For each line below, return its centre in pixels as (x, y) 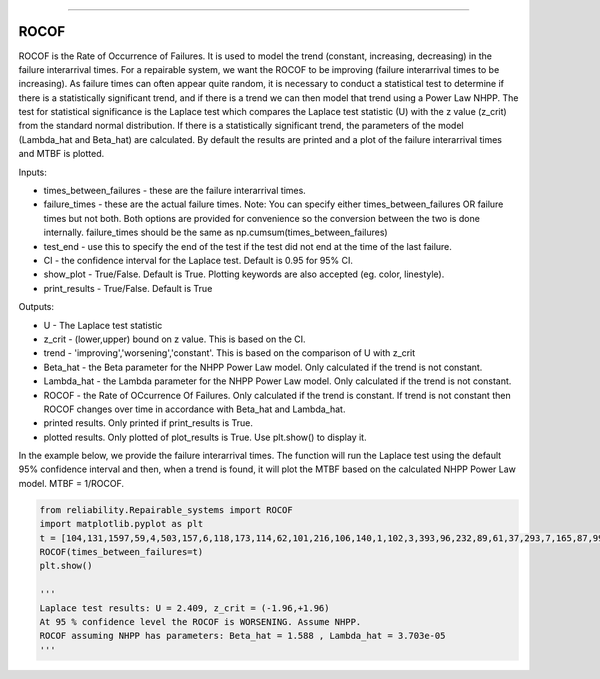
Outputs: (36, 307)
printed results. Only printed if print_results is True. (148, 423)
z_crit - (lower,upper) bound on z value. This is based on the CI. (174, 339)
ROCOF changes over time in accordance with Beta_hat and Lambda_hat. (194, 409)
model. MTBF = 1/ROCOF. (71, 483)
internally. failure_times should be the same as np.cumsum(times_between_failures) (216, 232)
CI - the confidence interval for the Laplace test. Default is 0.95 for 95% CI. (198, 260)
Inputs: (32, 172)
